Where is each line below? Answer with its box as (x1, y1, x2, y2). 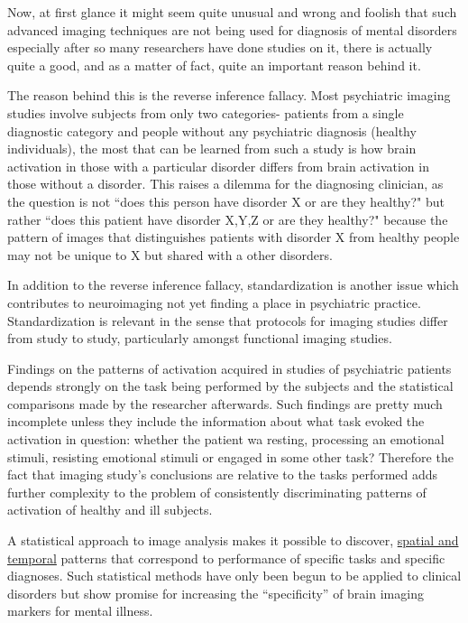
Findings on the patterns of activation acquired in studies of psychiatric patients (7, 358, 452, 377)
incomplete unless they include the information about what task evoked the (7, 412, 425, 431)
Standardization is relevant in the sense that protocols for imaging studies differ (7, 311, 448, 330)
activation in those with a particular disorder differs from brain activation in (7, 156, 429, 175)
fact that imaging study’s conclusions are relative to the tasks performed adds (7, 465, 438, 484)
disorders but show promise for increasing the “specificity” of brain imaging (7, 583, 424, 602)
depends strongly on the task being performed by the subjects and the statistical (7, 377, 454, 395)
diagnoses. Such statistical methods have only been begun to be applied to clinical (7, 566, 462, 585)
